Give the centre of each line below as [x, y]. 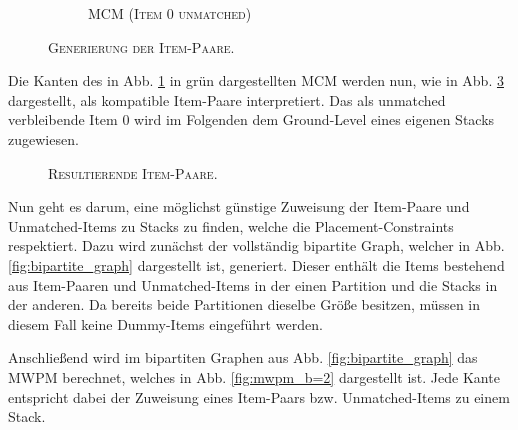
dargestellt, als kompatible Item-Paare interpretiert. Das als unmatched [227, 99]
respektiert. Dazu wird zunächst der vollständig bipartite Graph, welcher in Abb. [256, 245]
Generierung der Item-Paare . [141, 46]
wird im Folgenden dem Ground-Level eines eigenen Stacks [314, 119]
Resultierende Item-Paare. [133, 172]
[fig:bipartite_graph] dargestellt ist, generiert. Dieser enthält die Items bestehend [256, 264]
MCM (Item [125, 13]
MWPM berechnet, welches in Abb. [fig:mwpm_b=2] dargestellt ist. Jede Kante [254, 376]
